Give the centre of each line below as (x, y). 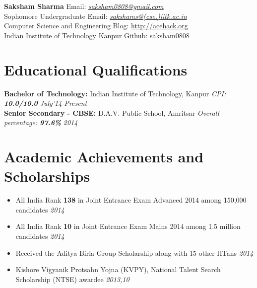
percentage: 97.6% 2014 (41, 122)
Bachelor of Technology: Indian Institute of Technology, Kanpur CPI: (115, 93)
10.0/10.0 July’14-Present (46, 103)
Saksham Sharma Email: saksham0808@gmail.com (84, 6)
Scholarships (47, 176)
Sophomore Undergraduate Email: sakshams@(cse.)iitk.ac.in (96, 16)
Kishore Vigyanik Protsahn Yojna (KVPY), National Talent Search (118, 269)
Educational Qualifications (96, 69)
